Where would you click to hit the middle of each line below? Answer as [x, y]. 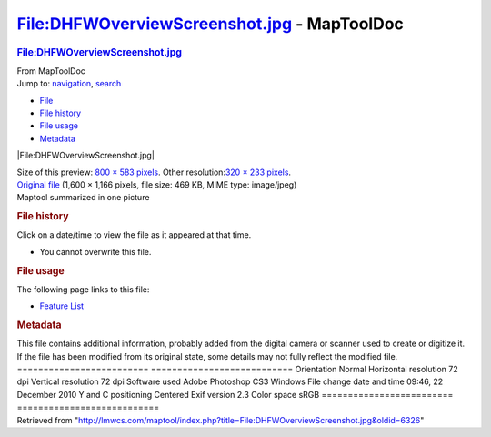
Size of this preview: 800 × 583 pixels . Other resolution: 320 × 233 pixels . [154, 172]
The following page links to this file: [83, 289]
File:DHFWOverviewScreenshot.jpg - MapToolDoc [210, 24]
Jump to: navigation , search [69, 84]
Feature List [62, 306]
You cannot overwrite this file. [95, 251]
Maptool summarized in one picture [83, 198]
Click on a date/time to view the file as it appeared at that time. [134, 235]
